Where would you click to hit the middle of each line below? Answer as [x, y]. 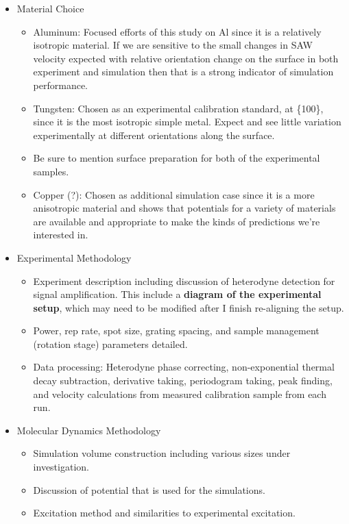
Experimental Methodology [74, 257]
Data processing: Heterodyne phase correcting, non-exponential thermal [184, 367]
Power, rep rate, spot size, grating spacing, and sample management [176, 330]
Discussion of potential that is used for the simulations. [149, 489]
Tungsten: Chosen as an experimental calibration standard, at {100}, [178, 108]
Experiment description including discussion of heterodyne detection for [184, 280]
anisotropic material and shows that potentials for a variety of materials [184, 208]
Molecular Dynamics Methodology [89, 430]
